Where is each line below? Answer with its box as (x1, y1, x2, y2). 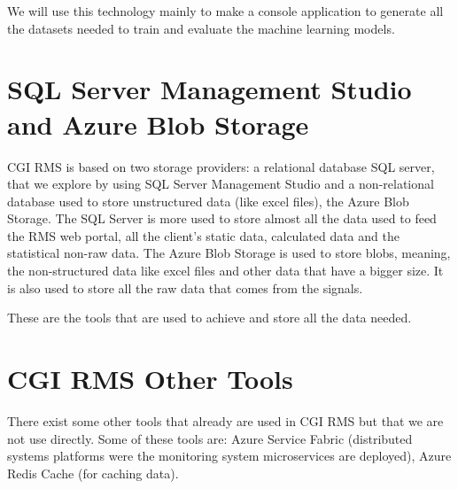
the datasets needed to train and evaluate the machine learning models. (7, 19, 395, 37)
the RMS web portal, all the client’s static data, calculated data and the (7, 226, 400, 244)
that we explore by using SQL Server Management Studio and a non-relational (7, 175, 434, 193)
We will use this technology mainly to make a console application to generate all (7, 2, 444, 19)
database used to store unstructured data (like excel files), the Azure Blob (7, 191, 409, 210)
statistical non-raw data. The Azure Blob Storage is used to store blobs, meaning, (7, 244, 451, 262)
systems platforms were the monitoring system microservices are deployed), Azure (7, 446, 452, 465)
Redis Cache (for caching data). (7, 463, 179, 482)
